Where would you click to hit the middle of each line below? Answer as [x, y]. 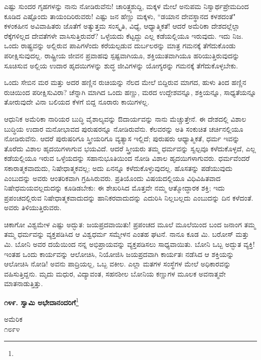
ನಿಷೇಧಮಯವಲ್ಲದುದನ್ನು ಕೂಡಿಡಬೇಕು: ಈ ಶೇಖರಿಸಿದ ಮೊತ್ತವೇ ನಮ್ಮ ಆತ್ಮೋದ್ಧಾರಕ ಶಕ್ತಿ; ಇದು [114, 188]
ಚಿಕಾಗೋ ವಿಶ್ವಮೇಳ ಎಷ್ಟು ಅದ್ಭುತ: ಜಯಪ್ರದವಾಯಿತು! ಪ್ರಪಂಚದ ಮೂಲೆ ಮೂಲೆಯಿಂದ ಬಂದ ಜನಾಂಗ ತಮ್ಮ [130, 224]
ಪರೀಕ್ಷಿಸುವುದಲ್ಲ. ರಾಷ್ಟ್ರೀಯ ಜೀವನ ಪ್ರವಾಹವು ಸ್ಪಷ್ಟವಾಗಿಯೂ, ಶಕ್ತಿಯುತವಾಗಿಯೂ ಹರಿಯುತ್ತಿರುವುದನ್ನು [122, 55]
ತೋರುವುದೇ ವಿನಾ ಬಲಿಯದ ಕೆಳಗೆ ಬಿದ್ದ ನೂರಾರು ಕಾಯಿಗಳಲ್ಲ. [77, 102]
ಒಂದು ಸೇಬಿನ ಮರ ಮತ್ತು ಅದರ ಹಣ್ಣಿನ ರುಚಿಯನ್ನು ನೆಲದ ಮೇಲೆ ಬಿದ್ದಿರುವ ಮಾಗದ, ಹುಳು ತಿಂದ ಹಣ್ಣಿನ [125, 82]
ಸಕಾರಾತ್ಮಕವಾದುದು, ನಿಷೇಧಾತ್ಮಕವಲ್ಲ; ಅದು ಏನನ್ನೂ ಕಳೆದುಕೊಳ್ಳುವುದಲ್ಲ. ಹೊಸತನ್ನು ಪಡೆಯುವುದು [118, 168]
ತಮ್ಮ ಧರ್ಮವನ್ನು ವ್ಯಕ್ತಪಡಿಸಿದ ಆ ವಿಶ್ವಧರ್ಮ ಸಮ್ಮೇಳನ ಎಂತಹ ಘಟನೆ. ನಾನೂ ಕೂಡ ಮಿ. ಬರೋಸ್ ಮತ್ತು [126, 234]
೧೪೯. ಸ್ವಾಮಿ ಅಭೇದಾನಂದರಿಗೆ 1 [41, 301]
